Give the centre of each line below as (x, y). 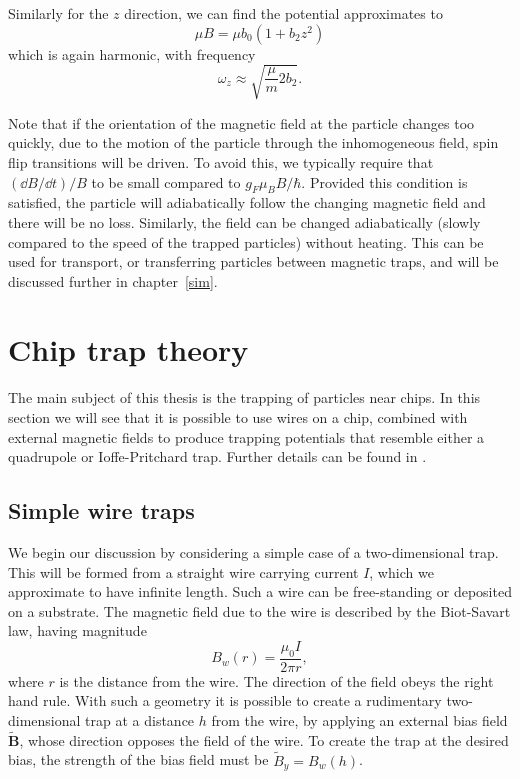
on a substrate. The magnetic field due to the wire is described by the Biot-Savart (259, 610)
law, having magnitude (77, 630)
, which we (401, 571)
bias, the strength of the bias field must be (138, 759)
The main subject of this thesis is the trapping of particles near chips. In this (244, 397)
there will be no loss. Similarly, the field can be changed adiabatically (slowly (244, 221)
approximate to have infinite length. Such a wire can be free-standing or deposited (260, 591)
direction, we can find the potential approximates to (283, 13)
